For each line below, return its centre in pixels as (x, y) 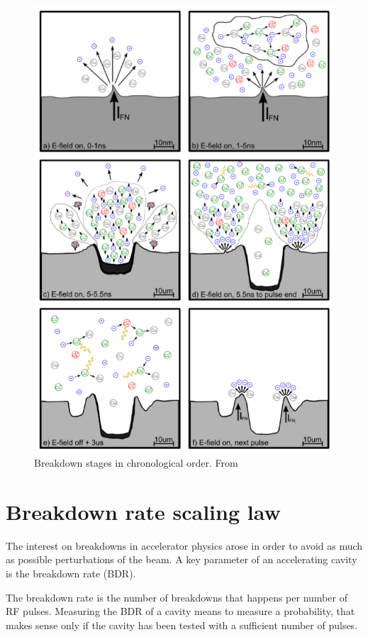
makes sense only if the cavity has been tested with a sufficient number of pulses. (182, 625)
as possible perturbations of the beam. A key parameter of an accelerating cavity (182, 559)
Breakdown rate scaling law (143, 511)
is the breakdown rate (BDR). (71, 574)
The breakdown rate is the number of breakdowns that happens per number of (177, 597)
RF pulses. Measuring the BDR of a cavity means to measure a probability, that (180, 611)
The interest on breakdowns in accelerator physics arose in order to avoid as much (184, 545)
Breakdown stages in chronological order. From (136, 463)
